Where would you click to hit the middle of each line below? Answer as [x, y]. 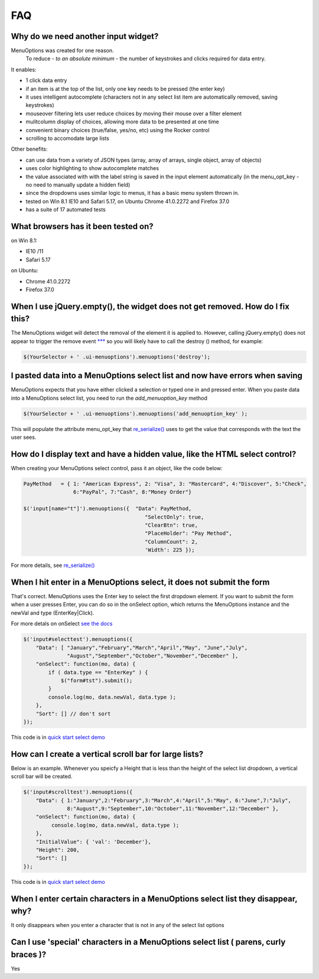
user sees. [24, 438]
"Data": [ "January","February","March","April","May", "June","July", [142, 647]
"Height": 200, [58, 850]
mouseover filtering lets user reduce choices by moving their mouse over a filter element [134, 113]
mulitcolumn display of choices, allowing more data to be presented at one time [122, 122]
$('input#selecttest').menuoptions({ [78, 639]
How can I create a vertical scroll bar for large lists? [107, 754]
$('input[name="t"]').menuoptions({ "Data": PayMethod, [108, 509]
